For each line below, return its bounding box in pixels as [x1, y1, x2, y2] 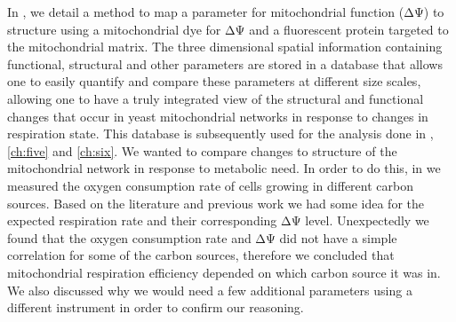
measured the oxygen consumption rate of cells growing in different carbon [7, 176, 413, 194]
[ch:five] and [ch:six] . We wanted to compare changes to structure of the [7, 141, 397, 160]
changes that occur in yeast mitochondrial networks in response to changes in [7, 106, 428, 125]
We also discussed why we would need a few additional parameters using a [7, 280, 412, 299]
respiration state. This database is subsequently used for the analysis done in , [7, 124, 434, 143]
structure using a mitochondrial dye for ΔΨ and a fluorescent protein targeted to [7, 20, 449, 38]
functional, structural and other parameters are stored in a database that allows [7, 54, 443, 73]
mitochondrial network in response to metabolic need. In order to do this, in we [7, 159, 441, 177]
